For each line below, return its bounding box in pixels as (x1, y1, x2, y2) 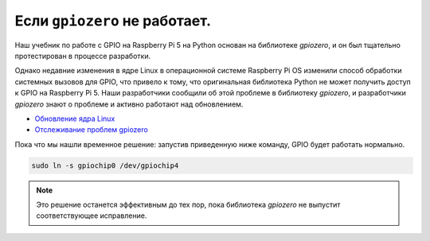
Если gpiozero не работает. (14, 12, 211, 29)
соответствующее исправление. (36, 211, 147, 220)
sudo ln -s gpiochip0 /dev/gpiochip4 (31, 161, 179, 170)
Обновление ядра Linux (34, 114, 115, 123)
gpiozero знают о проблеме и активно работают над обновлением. (14, 99, 244, 109)
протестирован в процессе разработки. (14, 51, 151, 60)
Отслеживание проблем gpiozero (34, 125, 149, 134)
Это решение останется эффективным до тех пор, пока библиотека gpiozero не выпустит (36, 200, 341, 210)
